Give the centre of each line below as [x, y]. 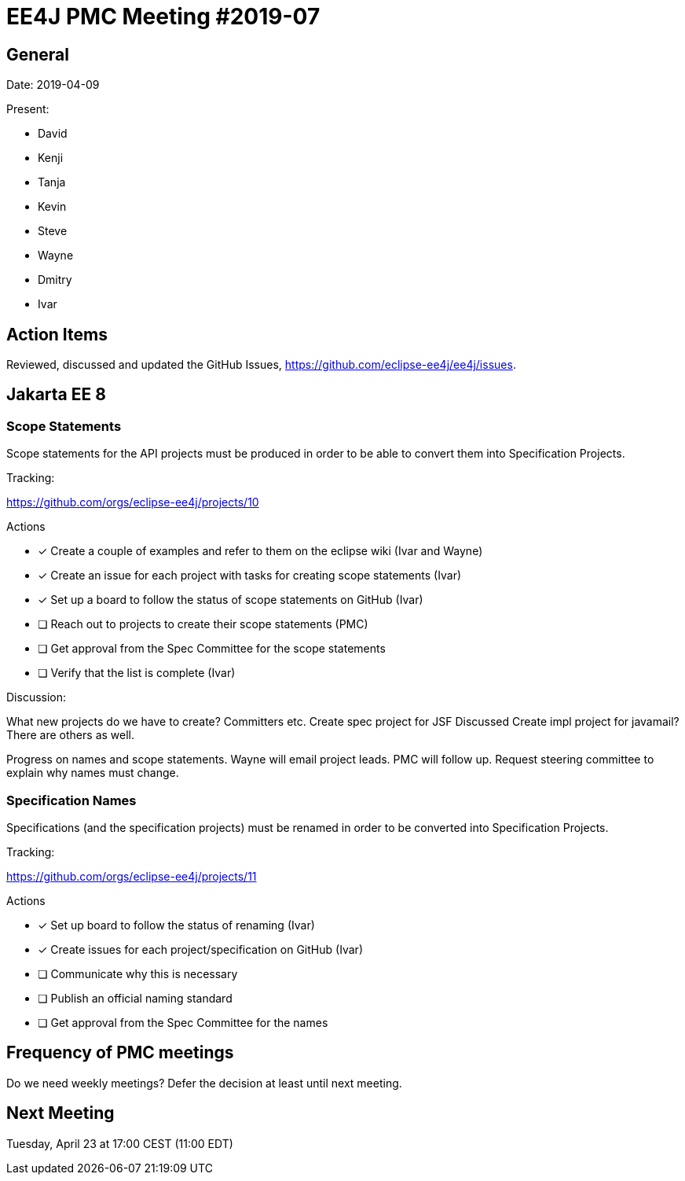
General [38, 54]
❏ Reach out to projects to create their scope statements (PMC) [203, 624]
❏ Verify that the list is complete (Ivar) [137, 673]
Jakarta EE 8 [56, 395]
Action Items [57, 334]
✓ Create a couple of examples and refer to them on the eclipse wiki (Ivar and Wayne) [260, 551]
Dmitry [55, 280]
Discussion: [37, 697]
